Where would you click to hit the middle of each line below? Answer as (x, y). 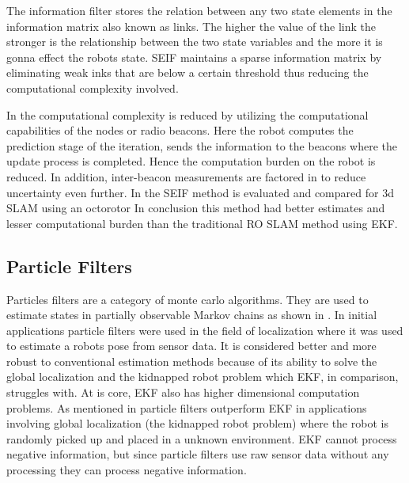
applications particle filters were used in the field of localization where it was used (205, 330)
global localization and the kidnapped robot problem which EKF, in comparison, (203, 377)
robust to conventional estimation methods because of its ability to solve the (192, 361)
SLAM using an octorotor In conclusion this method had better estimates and (196, 208)
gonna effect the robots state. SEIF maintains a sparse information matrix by (194, 57)
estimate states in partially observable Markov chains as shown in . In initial (192, 315)
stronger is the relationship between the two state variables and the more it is (195, 42)
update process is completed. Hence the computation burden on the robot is (191, 161)
